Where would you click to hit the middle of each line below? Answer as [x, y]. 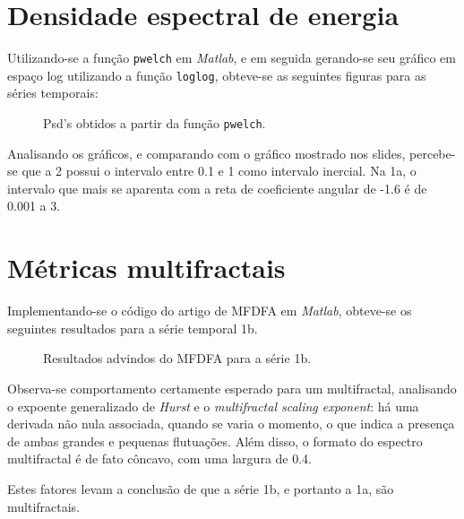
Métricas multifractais [146, 268]
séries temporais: [53, 93]
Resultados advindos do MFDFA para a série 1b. [177, 358]
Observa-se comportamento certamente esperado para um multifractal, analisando [232, 388]
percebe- [433, 153]
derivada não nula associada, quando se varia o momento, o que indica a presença [231, 424]
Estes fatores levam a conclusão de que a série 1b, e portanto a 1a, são [201, 488]
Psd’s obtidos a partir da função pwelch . [155, 123]
